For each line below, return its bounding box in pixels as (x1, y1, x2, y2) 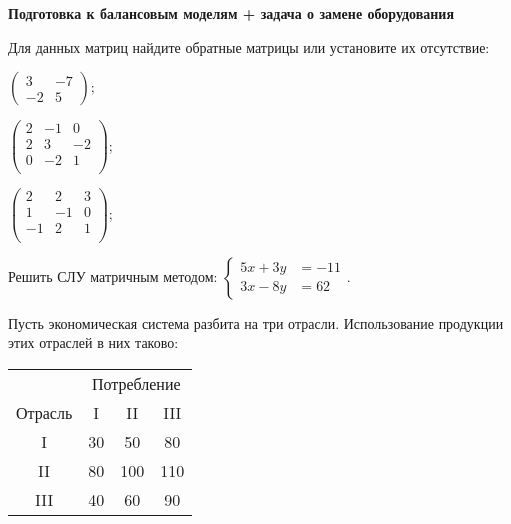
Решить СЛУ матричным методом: (8, 265, 218, 286)
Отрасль (16, 400, 73, 424)
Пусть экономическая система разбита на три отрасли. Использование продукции (8, 312, 504, 333)
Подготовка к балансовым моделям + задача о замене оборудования (8, 3, 455, 23)
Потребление (91, 371, 181, 395)
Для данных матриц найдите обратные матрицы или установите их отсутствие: (8, 36, 490, 57)
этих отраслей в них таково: (8, 332, 179, 353)
